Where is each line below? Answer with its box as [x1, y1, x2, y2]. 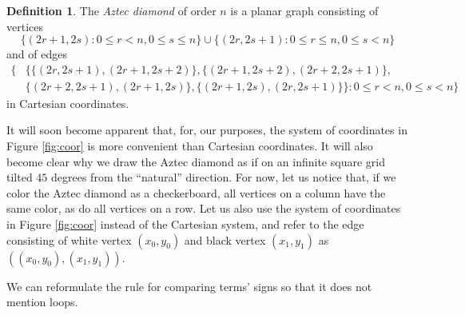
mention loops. [6, 293, 78, 310]
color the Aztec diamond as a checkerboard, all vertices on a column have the [6, 184, 386, 201]
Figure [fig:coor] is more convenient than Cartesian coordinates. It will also [6, 138, 373, 154]
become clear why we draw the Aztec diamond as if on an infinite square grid [6, 153, 385, 169]
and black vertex [184, 231, 266, 248]
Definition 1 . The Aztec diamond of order [6, 2, 217, 18]
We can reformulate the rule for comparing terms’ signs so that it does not [6, 277, 372, 294]
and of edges [6, 46, 67, 62]
